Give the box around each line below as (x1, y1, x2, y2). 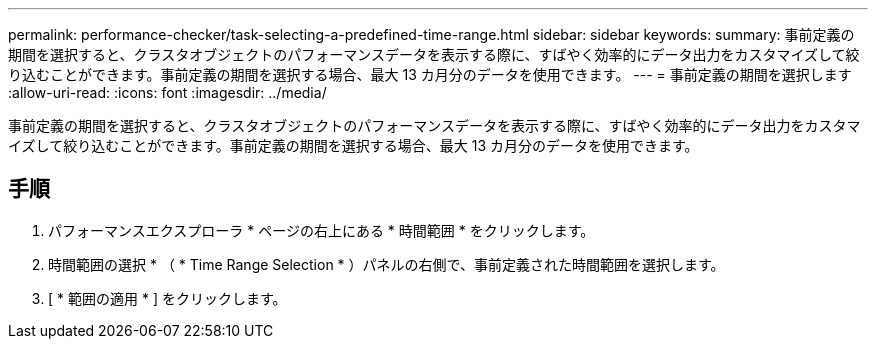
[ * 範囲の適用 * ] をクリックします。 (48, 289, 287, 307)
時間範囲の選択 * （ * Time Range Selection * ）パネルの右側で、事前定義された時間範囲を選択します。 (48, 255, 725, 273)
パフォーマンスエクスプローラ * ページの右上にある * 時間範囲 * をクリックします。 (48, 221, 595, 239)
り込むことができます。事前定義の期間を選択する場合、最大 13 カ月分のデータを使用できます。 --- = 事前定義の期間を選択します (8, 66, 852, 83)
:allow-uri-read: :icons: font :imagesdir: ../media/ (8, 84, 327, 101)
